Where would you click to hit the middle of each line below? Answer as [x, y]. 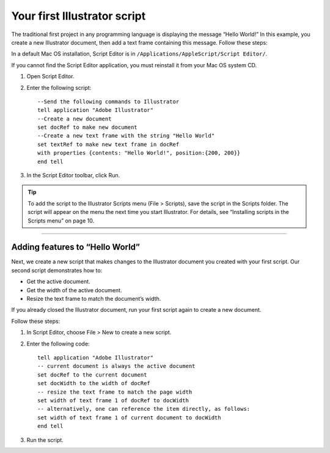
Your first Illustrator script [79, 16]
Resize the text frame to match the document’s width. [94, 299]
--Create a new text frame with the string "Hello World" [126, 136]
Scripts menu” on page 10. [61, 221]
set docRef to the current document [92, 375]
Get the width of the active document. [74, 290]
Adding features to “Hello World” [76, 247]
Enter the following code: [58, 344]
